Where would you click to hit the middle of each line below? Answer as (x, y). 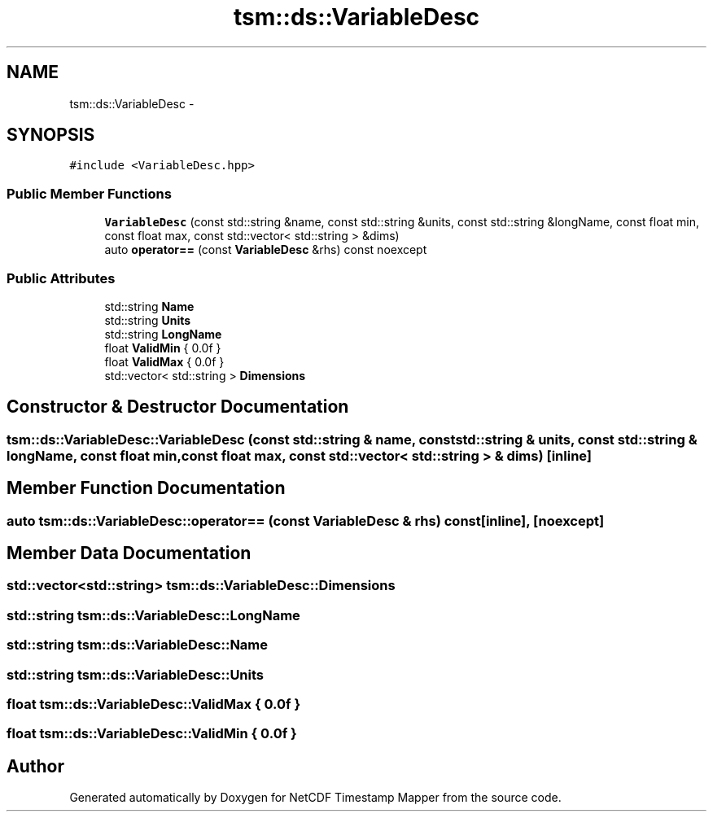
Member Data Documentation (129, 553)
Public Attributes (61, 278)
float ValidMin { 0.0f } (163, 348)
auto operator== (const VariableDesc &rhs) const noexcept (266, 250)
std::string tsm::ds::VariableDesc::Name (138, 645)
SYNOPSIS (51, 135)
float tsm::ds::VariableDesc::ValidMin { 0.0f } (152, 734)
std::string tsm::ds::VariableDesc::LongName (153, 615)
